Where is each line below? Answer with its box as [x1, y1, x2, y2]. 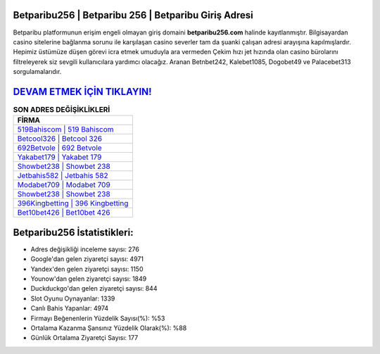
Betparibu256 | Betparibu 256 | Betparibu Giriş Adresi [13, 9, 253, 21]
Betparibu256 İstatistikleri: [13, 226, 134, 239]
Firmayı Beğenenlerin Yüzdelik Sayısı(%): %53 [30, 314, 165, 322]
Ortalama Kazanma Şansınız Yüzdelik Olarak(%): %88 [30, 324, 187, 332]
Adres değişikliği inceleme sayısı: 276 [30, 245, 140, 253]
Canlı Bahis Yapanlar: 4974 [30, 304, 109, 312]
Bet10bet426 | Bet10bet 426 [17, 208, 110, 217]
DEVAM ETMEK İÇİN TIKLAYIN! [13, 85, 152, 98]
